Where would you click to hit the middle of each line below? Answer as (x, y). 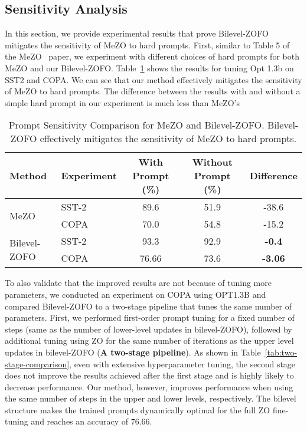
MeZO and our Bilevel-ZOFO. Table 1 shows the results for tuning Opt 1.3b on (149, 68)
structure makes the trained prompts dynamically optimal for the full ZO (138, 409)
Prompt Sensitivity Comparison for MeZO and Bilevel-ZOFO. (136, 125)
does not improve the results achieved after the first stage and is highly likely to (149, 375)
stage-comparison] (37, 363)
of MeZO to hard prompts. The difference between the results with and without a (153, 91)
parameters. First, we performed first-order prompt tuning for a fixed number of (150, 318)
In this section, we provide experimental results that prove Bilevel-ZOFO (137, 33)
